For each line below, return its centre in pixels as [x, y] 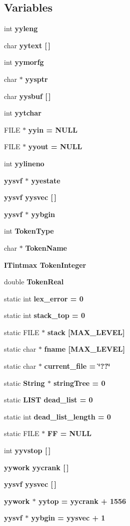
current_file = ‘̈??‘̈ [77, 366]
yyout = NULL [55, 146]
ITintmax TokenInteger [45, 265]
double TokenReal [34, 282]
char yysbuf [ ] [27, 96]
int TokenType [29, 231]
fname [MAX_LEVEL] [84, 349]
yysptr [36, 79]
